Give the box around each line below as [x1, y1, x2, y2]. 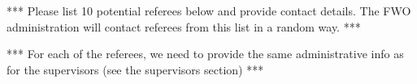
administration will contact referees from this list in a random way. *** [7, 18, 361, 35]
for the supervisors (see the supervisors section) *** [7, 61, 264, 78]
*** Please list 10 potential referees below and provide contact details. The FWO [7, 2, 411, 19]
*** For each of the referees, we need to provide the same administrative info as [7, 45, 404, 62]
